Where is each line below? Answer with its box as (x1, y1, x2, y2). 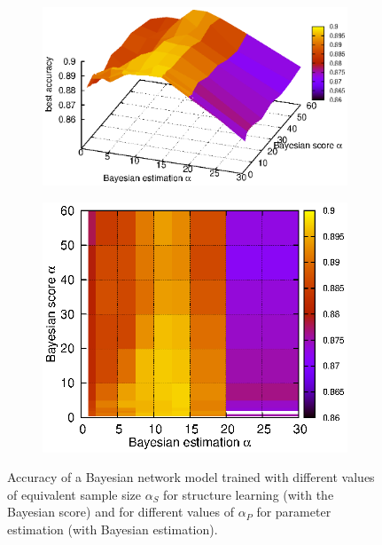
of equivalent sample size (7, 485, 142, 503)
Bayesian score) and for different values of (7, 502, 235, 521)
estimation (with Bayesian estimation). (7, 519, 218, 538)
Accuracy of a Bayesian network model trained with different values (7, 468, 375, 486)
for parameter (256, 502, 331, 521)
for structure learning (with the (163, 485, 334, 503)
